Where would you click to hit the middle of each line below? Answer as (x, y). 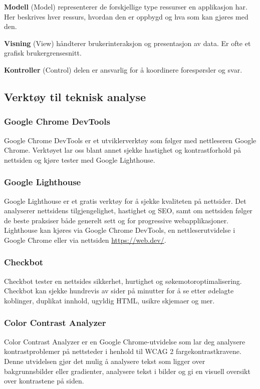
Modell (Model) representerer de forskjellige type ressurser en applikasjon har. (126, 7)
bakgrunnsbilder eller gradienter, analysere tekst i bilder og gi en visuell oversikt (127, 371)
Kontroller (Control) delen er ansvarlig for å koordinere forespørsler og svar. (123, 69)
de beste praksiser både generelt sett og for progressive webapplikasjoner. (116, 220)
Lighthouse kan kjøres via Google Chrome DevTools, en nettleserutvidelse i (120, 230)
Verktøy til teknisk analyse (75, 96)
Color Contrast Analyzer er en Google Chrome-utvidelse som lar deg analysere (125, 341)
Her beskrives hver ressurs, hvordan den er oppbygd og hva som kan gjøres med (126, 16)
